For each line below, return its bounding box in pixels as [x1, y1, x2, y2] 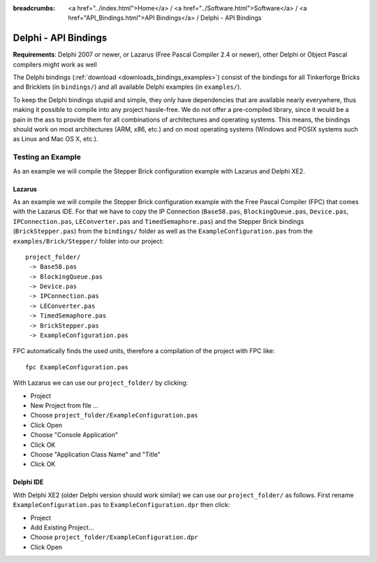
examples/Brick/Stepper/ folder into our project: [13, 236, 164, 245]
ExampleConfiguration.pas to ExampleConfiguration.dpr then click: [13, 501, 230, 509]
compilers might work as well [13, 60, 97, 69]
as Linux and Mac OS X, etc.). [13, 135, 98, 143]
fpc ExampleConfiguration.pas [25, 363, 129, 371]
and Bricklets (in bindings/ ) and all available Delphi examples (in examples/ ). [13, 83, 242, 91]
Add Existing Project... [30, 523, 94, 532]
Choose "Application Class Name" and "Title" [30, 450, 161, 458]
